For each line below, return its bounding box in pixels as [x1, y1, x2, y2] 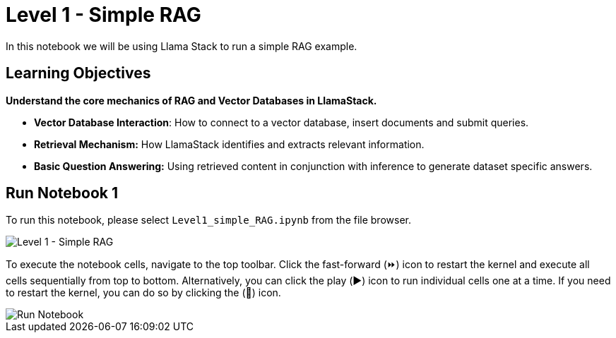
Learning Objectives [6, 64, 151, 83]
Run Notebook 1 [6, 184, 118, 203]
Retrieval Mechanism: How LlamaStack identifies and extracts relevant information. [34, 138, 425, 150]
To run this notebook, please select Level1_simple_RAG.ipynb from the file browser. [6, 214, 411, 227]
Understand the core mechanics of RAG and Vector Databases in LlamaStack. [6, 94, 377, 107]
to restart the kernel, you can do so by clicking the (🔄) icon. [6, 286, 281, 299]
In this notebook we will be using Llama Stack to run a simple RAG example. [6, 40, 357, 52]
